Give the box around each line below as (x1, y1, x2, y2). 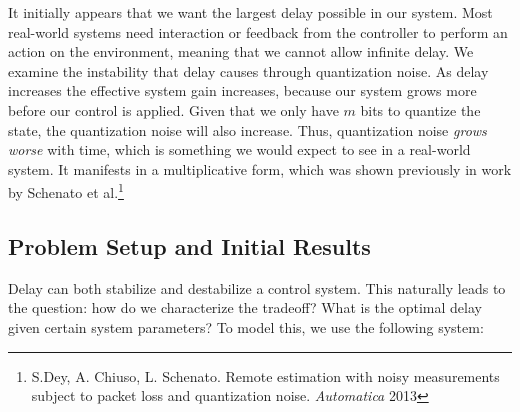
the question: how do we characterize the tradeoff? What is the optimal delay (8, 297, 482, 318)
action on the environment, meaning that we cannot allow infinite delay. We (8, 41, 474, 62)
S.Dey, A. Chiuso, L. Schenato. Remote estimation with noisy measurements (31, 365, 500, 386)
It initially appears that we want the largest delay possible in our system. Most (8, 2, 493, 22)
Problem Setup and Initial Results (8, 230, 371, 261)
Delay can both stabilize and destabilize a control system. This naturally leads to (8, 277, 506, 298)
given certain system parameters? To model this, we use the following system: (8, 316, 484, 337)
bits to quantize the (360, 99, 481, 120)
